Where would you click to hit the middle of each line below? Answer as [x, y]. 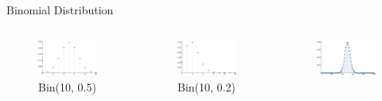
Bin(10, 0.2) [207, 86]
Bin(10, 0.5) [67, 86]
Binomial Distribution [60, 10]
